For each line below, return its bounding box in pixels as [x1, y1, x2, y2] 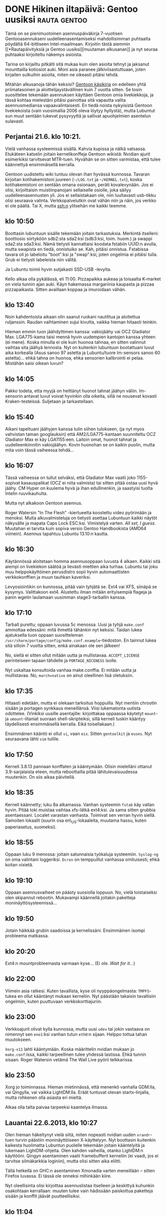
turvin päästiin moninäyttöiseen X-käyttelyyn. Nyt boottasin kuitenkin [15, 1137, 156, 1143]
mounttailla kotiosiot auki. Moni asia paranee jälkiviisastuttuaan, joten [5, 66, 146, 72]
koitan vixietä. [5, 862, 34, 868]
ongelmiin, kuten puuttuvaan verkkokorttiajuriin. [5, 998, 102, 1004]
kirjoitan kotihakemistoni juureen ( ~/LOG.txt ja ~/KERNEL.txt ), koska [5, 176, 142, 182]
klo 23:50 [5, 1071, 36, 1079]
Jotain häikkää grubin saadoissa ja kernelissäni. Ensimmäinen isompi [5, 927, 145, 933]
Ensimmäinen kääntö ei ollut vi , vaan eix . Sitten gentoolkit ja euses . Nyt [5, 730, 152, 737]
